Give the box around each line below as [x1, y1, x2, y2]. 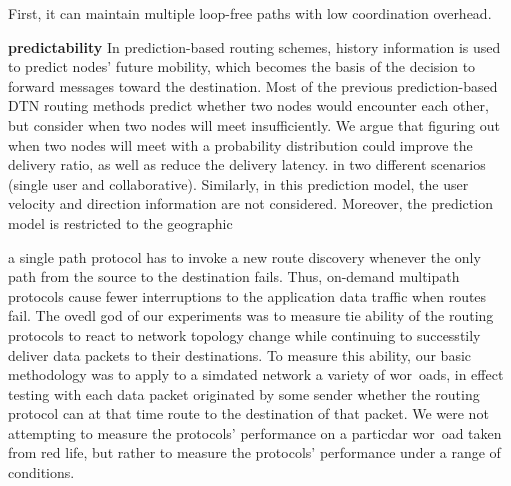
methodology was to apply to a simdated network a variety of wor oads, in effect [8, 364, 504, 385]
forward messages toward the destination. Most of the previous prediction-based [8, 75, 498, 96]
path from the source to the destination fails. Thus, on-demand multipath [8, 266, 460, 287]
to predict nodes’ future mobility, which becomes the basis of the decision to [8, 56, 476, 77]
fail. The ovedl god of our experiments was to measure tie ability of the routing [8, 305, 494, 326]
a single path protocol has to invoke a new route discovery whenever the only [8, 246, 481, 267]
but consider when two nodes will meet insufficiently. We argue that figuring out [8, 114, 500, 135]
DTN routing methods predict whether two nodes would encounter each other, [8, 95, 489, 116]
